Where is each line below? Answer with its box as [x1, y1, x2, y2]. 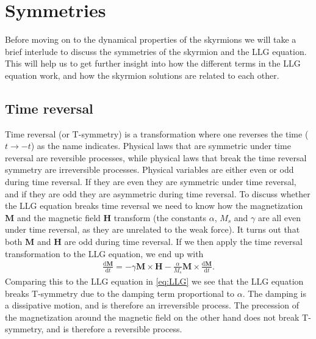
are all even [258, 211, 301, 224]
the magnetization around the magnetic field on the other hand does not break [5, 310, 300, 323]
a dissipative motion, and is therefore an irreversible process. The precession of [5, 299, 299, 312]
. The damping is [242, 286, 306, 299]
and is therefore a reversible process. [46, 323, 182, 335]
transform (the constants [113, 211, 206, 224]
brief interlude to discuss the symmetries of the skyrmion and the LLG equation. [5, 45, 307, 57]
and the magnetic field [16, 211, 101, 224]
